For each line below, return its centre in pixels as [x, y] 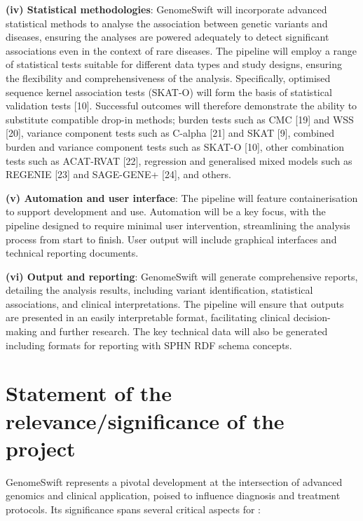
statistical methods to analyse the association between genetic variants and [167, 23]
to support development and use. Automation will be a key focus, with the [166, 211]
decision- [312, 317]
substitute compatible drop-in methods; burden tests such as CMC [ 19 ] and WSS [180, 119]
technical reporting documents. [72, 253]
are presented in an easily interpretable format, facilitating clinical [148, 317]
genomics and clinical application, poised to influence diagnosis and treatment [173, 495]
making [21, 331]
